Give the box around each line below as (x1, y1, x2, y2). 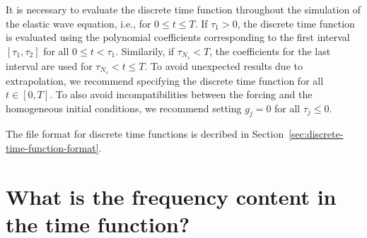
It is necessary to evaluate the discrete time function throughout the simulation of (6, 2, 361, 16)
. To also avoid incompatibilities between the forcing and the (49, 87, 313, 102)
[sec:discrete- (289, 126, 344, 141)
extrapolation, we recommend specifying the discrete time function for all (6, 73, 324, 88)
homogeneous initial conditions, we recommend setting (6, 100, 242, 115)
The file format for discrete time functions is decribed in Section (6, 126, 284, 141)
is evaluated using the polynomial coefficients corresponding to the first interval (6, 30, 350, 44)
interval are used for (6, 58, 93, 73)
